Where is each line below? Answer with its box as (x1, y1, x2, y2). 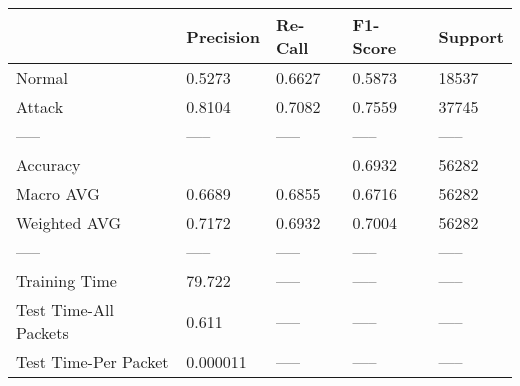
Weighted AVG (16, 211, 122, 234)
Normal (16, 66, 69, 89)
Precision (186, 24, 260, 48)
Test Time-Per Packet (16, 350, 169, 373)
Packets (16, 321, 69, 344)
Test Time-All (16, 298, 114, 321)
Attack (16, 95, 64, 118)
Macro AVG (16, 182, 100, 205)
